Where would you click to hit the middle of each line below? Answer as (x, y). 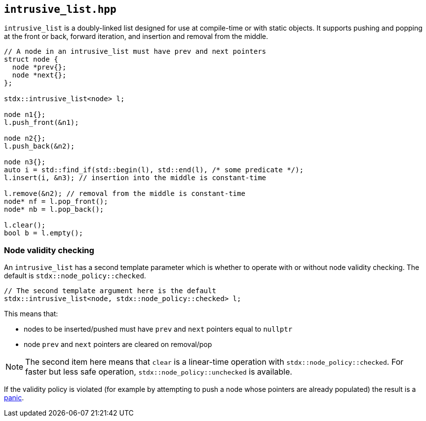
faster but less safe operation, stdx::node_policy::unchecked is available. (159, 372)
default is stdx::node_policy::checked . (75, 276)
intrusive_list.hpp (60, 9)
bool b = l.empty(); (44, 233)
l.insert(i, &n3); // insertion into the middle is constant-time (135, 178)
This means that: (31, 314)
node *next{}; (39, 75)
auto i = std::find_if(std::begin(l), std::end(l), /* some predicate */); (154, 170)
